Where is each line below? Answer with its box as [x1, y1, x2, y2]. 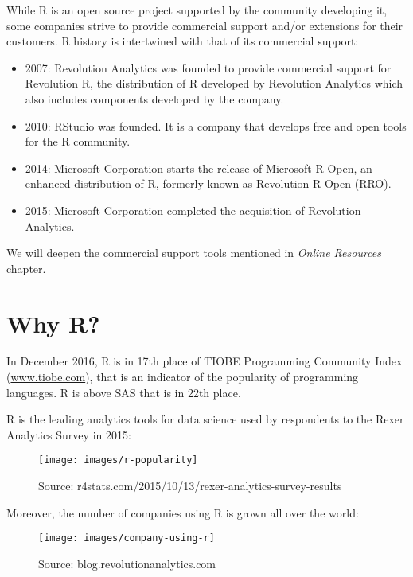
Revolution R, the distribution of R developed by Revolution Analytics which [25, 75, 403, 92]
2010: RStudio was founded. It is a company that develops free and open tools [25, 117, 407, 134]
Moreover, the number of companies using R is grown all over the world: [6, 504, 359, 520]
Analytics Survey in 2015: [6, 426, 131, 442]
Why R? [6, 306, 100, 339]
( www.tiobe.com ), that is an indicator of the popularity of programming [6, 368, 359, 385]
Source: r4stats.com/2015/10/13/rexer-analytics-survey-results [38, 478, 342, 494]
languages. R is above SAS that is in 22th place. [6, 384, 241, 400]
